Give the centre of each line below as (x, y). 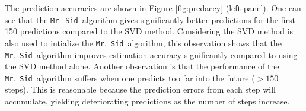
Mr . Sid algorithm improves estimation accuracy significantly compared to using (151, 54)
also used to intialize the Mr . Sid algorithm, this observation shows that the (143, 42)
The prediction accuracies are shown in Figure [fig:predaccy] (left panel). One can (153, 8)
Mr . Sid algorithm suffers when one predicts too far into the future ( (130, 77)
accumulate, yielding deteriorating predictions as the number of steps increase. (147, 101)
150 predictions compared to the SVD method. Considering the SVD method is (149, 31)
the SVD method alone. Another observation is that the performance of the (142, 66)
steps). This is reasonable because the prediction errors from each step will (140, 89)
